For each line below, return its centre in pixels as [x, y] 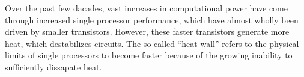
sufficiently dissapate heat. [53, 66]
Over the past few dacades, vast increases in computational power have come [146, 8]
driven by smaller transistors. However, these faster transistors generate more [147, 32]
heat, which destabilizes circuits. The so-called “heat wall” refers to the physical [152, 43]
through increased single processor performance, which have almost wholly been [152, 20]
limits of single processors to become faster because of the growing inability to [149, 55]
